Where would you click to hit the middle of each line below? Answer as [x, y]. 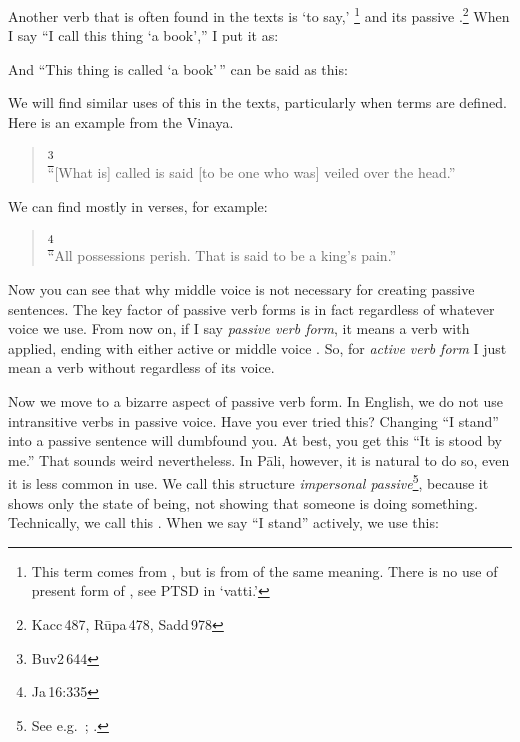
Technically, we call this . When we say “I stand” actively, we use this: [223, 522]
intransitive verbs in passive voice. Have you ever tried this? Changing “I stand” [253, 420]
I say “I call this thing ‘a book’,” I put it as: [143, 35]
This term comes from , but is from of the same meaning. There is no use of [264, 570]
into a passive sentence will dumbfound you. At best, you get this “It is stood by [255, 440]
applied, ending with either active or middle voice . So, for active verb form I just [257, 347]
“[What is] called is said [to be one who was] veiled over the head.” [251, 171]
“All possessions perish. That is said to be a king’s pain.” [222, 255]
